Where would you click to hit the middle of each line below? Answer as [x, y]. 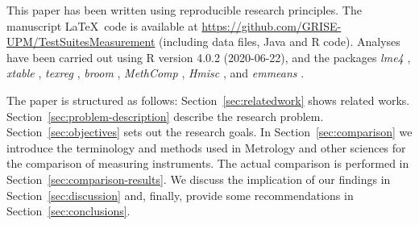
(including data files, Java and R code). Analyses [280, 42]
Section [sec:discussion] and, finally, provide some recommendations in [180, 195]
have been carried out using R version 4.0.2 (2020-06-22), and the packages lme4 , [209, 57]
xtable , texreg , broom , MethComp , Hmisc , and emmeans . [156, 73]
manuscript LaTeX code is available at [102, 25]
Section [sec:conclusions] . [68, 211]
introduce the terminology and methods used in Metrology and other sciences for [206, 147]
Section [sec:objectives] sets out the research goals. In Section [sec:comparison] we [209, 132]
